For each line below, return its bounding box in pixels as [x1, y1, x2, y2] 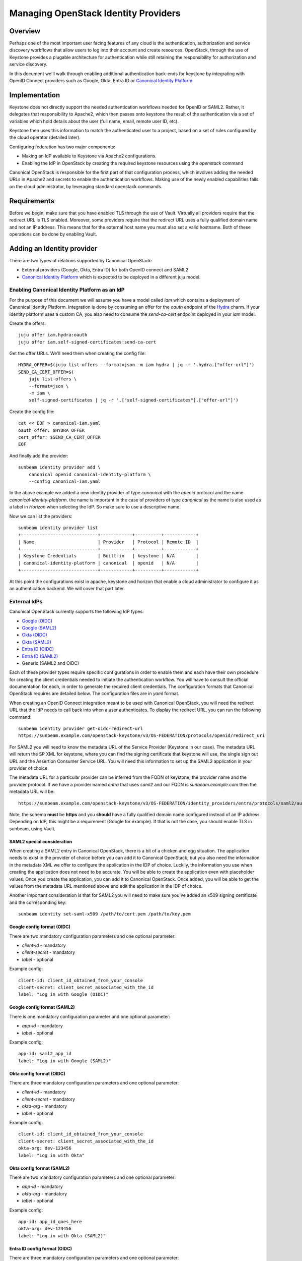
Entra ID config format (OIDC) [9, 1245, 72, 1251]
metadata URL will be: [9, 788, 55, 794]
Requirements [9, 197, 55, 205]
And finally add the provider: [9, 452, 68, 458]
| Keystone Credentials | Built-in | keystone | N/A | [18, 553, 199, 559]
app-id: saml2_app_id [18, 1051, 71, 1057]
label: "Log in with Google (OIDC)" [18, 992, 109, 997]
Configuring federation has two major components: [9, 144, 116, 150]
